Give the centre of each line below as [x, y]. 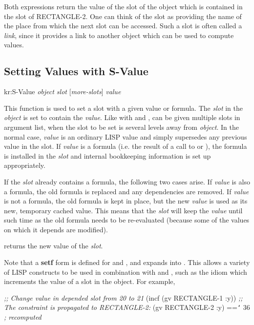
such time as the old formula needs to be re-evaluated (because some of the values [127, 220]
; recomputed [23, 317]
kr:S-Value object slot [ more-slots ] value [63, 91]
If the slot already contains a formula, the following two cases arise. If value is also [127, 181]
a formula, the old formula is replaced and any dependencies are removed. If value [127, 191]
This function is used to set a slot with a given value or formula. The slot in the [124, 108]
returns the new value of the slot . [53, 246]
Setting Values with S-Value [76, 71]
